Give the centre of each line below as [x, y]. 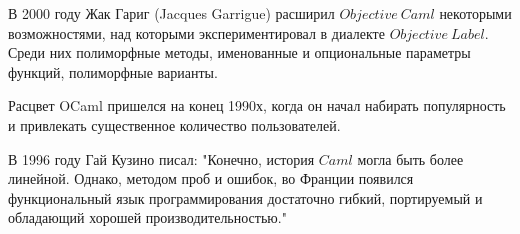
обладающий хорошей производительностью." [147, 217]
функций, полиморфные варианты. [113, 71]
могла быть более [410, 158]
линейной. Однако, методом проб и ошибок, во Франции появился [211, 178]
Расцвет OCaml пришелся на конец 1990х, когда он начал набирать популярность [257, 105]
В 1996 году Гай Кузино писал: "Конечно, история [161, 158]
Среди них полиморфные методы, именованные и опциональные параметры [239, 52]
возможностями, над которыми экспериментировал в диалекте [196, 32]
